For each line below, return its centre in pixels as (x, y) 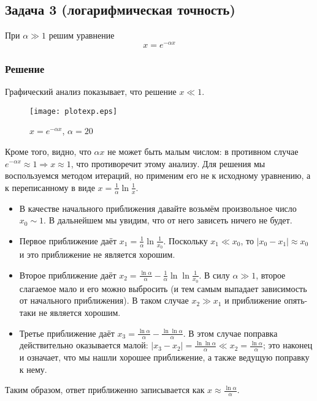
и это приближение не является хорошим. (97, 254)
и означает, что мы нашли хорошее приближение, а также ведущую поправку (164, 357)
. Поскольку (185, 240)
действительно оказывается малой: (84, 345)
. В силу (214, 275)
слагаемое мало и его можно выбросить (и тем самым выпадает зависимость (163, 288)
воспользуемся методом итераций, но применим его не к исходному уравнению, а (158, 175)
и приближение (253, 300)
